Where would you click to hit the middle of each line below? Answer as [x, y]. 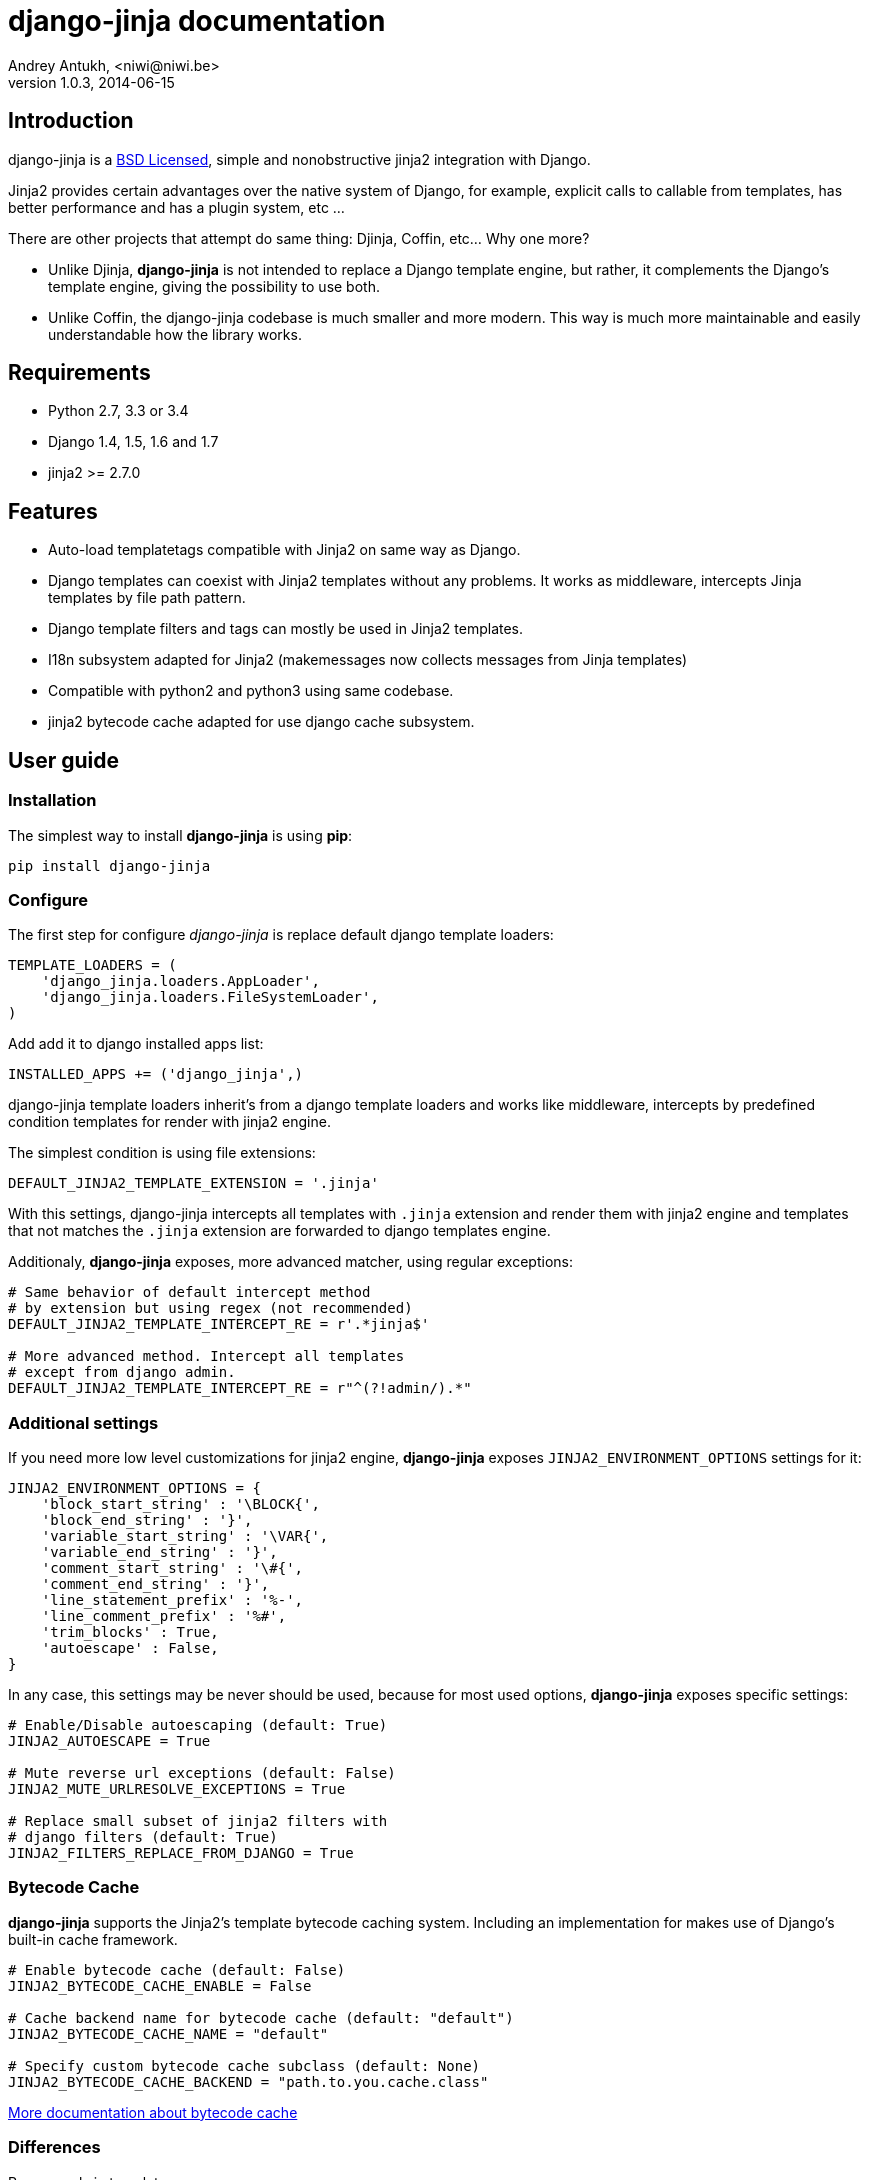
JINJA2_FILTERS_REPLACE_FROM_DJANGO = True [181, 1853]
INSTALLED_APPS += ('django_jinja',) [156, 1074]
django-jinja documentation [197, 21]
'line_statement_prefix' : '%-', [172, 1600]
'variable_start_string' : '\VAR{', [185, 1536]
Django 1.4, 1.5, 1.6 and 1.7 [133, 442]
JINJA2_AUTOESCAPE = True [109, 1741]
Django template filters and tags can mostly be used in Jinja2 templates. [286, 629]
